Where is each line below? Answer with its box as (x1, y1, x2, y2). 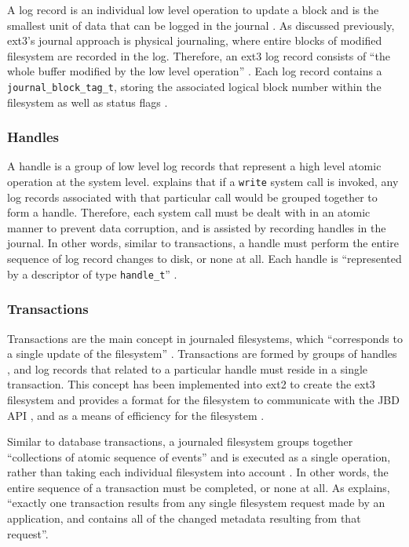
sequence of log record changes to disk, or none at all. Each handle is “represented (7, 250, 402, 267)
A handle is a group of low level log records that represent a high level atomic (7, 158, 382, 174)
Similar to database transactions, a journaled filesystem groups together (7, 433, 353, 450)
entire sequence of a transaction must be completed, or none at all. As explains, (7, 479, 390, 495)
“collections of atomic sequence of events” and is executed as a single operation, (7, 448, 391, 465)
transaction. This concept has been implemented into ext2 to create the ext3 (7, 376, 375, 392)
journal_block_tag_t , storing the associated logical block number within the (7, 78, 382, 94)
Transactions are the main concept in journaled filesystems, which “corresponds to (7, 330, 403, 346)
